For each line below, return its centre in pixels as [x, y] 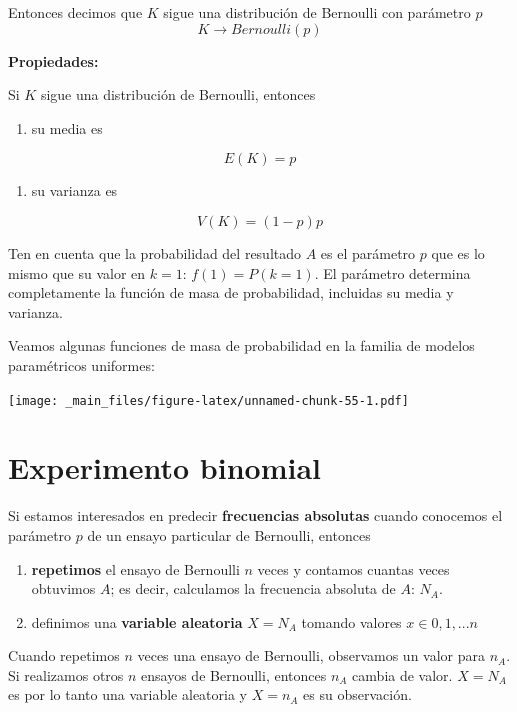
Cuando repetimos [64, 655]
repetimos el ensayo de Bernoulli [135, 568]
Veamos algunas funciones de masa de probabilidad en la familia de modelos [241, 345]
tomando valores [351, 621]
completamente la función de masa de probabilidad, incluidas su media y [231, 292]
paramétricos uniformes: [81, 364]
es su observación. [357, 694]
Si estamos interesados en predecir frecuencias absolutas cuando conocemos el [255, 515]
